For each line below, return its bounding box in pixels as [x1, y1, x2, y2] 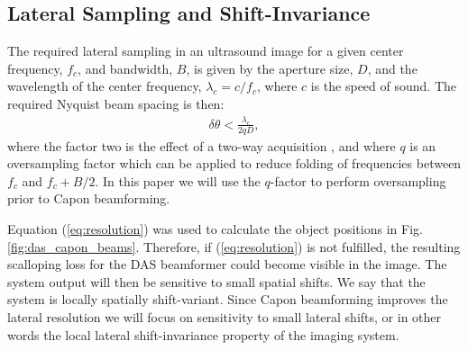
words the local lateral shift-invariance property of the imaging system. [7, 325, 399, 344]
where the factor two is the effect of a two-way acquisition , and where [7, 136, 396, 155]
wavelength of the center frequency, [7, 76, 202, 95]
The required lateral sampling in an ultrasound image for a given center [7, 41, 404, 60]
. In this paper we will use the [95, 171, 261, 190]
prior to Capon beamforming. [7, 189, 170, 208]
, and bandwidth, [78, 58, 173, 77]
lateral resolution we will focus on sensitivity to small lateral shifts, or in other [7, 308, 442, 327]
